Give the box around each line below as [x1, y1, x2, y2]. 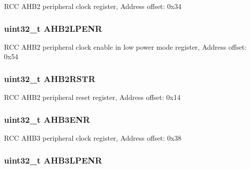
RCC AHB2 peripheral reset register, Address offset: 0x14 [4, 92, 181, 102]
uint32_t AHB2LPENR [4, 22, 102, 34]
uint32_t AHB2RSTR [4, 72, 96, 84]
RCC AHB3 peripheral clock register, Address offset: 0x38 [4, 133, 182, 143]
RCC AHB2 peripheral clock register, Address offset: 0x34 [4, 1, 182, 11]
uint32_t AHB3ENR [4, 113, 90, 125]
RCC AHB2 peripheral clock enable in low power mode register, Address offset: [4, 41, 247, 52]
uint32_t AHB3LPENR [4, 154, 102, 166]
